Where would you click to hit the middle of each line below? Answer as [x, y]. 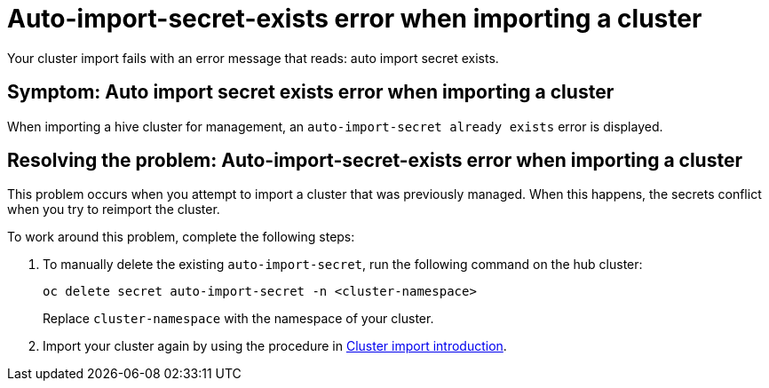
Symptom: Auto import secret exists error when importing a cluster [311, 92]
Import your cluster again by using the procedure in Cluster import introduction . [275, 346]
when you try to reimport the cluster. [114, 210]
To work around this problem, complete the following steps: [181, 237]
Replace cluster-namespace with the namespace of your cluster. [238, 319]
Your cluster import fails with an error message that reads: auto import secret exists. [253, 58]
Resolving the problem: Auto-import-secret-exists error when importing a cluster [375, 161]
